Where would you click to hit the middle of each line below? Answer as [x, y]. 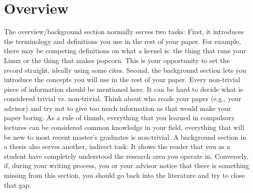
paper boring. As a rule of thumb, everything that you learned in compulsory [119, 118]
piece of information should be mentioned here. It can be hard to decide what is [124, 89]
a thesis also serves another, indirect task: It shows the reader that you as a [117, 146]
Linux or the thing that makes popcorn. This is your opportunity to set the [117, 60]
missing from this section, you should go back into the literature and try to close [125, 175]
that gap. [18, 184]
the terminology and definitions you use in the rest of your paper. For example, [123, 41]
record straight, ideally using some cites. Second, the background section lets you [125, 70]
